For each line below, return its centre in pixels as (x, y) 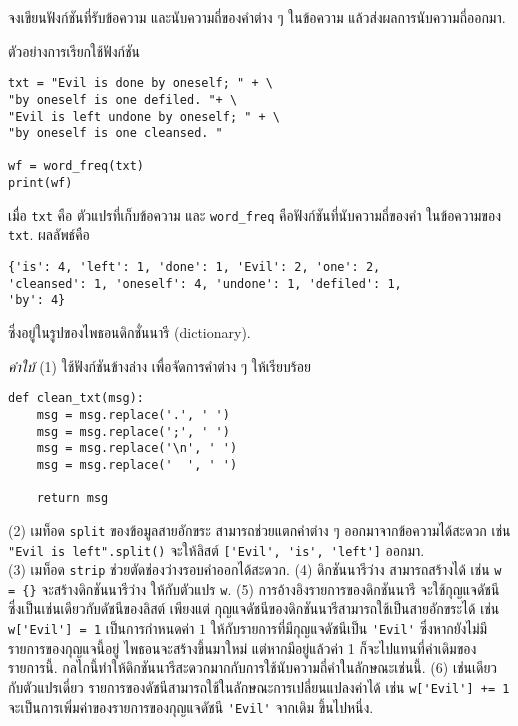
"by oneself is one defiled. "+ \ (123, 99)
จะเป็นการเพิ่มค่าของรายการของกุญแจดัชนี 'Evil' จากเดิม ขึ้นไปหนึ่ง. (191, 706)
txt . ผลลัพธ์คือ (49, 234)
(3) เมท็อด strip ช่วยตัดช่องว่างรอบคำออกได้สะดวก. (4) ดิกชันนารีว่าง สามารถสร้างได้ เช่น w (255, 569)
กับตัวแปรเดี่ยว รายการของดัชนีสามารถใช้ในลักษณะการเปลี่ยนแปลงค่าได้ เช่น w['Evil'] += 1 (259, 686)
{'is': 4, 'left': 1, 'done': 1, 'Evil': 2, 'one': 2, (194, 267)
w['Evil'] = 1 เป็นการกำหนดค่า (101, 628)
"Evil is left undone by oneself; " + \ (144, 116)
